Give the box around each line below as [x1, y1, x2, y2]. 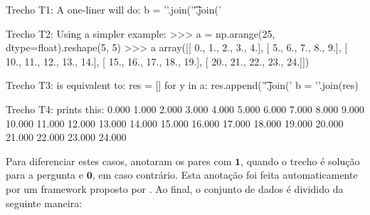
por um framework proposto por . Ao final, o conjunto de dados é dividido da [6, 181, 344, 196]
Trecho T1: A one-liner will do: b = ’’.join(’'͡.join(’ [6, 2, 221, 16]
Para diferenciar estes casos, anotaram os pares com [6, 153, 232, 168]
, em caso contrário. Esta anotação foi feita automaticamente [92, 167, 358, 182]
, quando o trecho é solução [240, 153, 360, 168]
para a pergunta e [6, 167, 83, 182]
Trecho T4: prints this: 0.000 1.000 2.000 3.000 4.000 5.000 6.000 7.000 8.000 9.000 [6, 101, 364, 116]
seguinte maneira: [6, 195, 83, 210]
